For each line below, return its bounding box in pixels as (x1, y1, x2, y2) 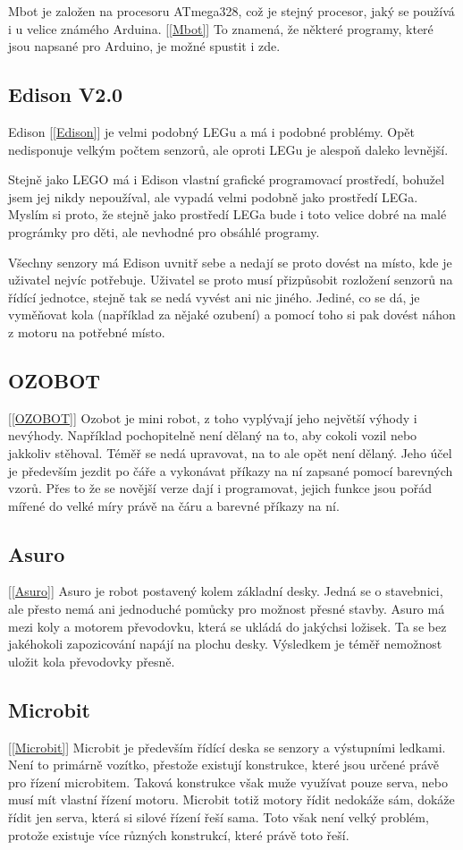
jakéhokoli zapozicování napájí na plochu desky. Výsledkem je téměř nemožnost (8, 634, 442, 653)
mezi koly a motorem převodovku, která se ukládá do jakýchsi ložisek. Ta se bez (8, 616, 447, 635)
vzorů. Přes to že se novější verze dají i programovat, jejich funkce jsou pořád (8, 479, 432, 497)
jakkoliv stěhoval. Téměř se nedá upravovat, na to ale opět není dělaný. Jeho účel (8, 443, 452, 462)
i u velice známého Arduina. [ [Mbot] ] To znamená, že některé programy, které (8, 19, 434, 38)
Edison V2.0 (8, 81, 123, 108)
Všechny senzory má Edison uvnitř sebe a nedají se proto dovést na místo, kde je (8, 252, 452, 271)
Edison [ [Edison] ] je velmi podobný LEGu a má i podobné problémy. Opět (8, 122, 416, 140)
